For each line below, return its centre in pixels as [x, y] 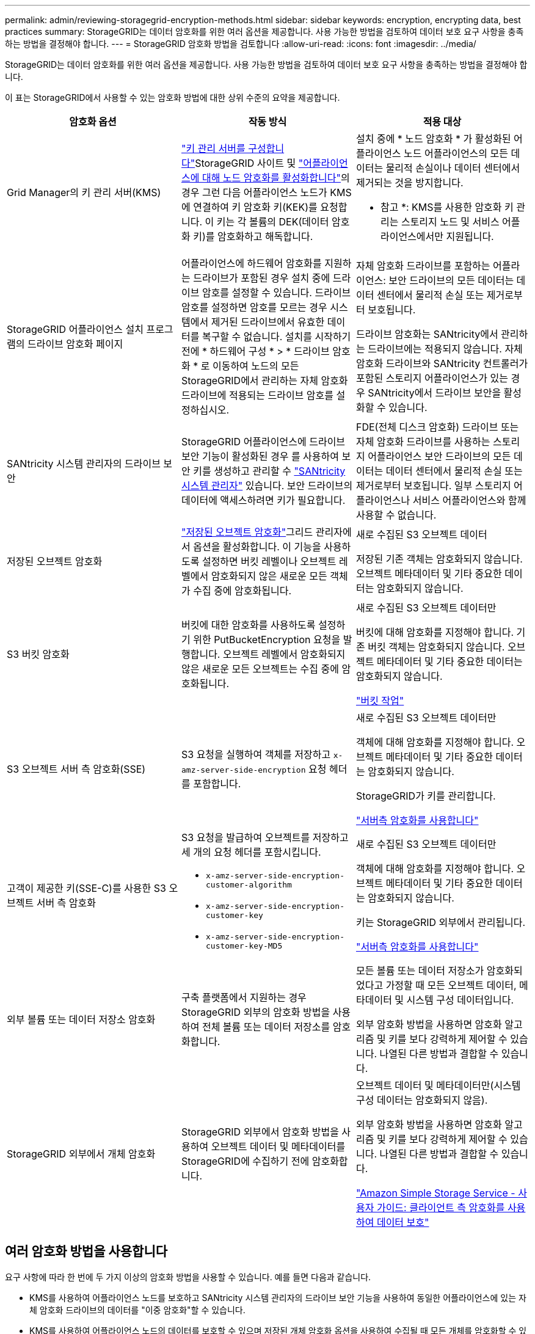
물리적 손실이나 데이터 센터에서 [453, 168]
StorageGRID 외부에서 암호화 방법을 [260, 1132]
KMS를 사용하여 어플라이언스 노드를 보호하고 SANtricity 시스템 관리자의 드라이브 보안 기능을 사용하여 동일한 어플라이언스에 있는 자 [278, 1297]
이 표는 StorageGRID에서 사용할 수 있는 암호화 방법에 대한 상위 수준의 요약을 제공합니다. [173, 97]
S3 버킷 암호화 [38, 654]
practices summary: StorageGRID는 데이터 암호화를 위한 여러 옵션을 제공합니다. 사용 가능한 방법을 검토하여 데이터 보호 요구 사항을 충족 [264, 31]
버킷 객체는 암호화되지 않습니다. [436, 647]
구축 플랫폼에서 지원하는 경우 [244, 997]
